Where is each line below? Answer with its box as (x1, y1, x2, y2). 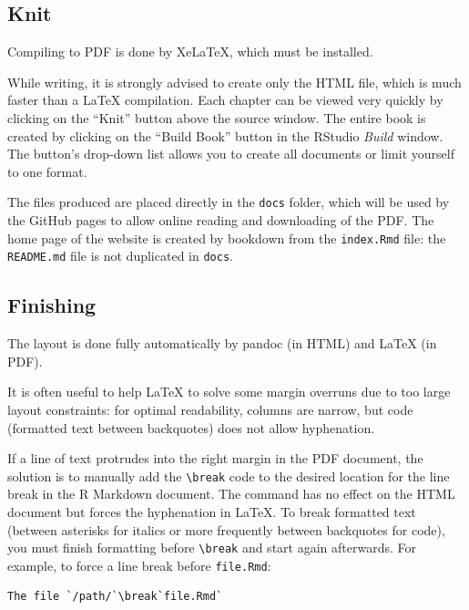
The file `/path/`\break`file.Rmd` (7, 590, 223, 604)
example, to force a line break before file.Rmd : (7, 555, 271, 574)
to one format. (7, 161, 87, 181)
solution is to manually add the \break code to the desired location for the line (7, 466, 450, 485)
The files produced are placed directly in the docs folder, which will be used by (7, 192, 450, 212)
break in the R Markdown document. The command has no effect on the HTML (7, 484, 455, 503)
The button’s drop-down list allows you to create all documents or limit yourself (7, 144, 454, 163)
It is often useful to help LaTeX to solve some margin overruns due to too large (7, 382, 451, 401)
